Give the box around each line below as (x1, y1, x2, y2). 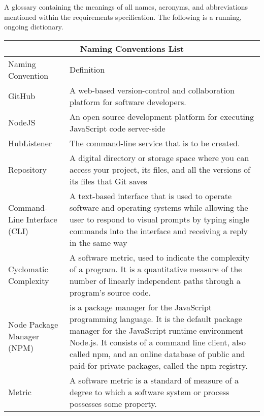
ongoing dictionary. (4, 21, 63, 32)
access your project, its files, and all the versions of (70, 163, 250, 175)
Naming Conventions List (80, 42, 184, 54)
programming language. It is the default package (70, 312, 242, 325)
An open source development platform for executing (70, 110, 254, 122)
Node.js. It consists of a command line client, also (70, 336, 246, 348)
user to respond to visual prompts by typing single (70, 213, 249, 225)
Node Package (8, 318, 58, 331)
